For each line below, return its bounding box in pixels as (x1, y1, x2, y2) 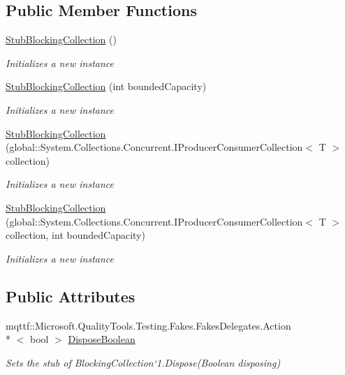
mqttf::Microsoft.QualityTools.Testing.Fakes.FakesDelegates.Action (6, 318, 291, 332)
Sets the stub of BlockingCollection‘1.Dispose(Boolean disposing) (6, 355, 281, 369)
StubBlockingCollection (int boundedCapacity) (6, 79, 207, 94)
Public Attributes (6, 285, 135, 307)
